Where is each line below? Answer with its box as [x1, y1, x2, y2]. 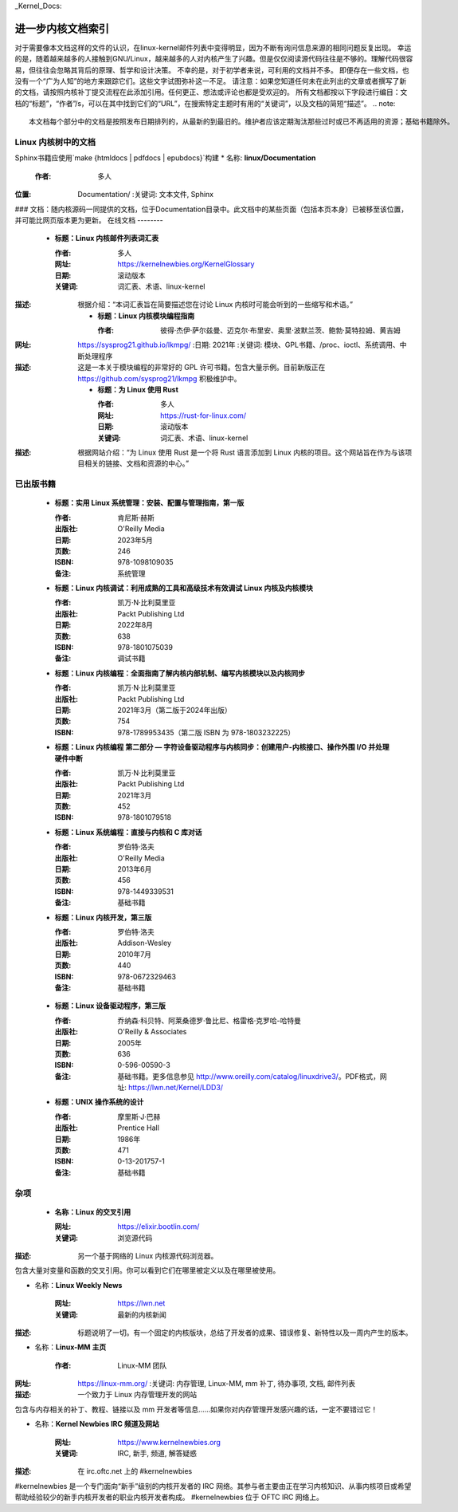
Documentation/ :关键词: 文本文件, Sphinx [77, 190, 214, 199]
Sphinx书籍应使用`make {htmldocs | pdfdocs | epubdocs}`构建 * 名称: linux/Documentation [14, 153, 316, 163]
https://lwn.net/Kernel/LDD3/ [127, 1083, 223, 1093]
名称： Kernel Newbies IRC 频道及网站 [34, 1419, 159, 1429]
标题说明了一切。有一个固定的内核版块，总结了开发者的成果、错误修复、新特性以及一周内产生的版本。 [77, 1328, 413, 1337]
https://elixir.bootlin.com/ [117, 1222, 200, 1231]
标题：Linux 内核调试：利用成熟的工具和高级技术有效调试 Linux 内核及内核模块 [54, 583, 314, 593]
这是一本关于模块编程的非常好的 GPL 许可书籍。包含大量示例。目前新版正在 [77, 363, 326, 372]
